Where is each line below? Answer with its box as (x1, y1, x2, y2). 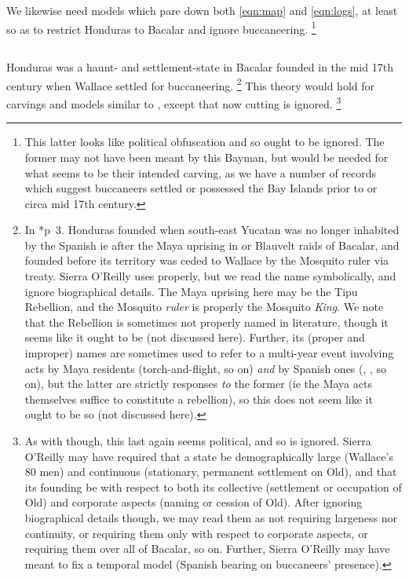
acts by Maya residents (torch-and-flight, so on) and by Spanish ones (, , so (24, 360, 387, 376)
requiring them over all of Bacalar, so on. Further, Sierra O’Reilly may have (24, 540, 390, 557)
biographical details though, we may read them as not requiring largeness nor (24, 509, 398, 525)
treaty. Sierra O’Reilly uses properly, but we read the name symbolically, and (24, 268, 396, 284)
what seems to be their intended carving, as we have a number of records (24, 164, 377, 181)
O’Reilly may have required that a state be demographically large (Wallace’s (24, 448, 393, 464)
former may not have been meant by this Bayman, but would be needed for (24, 148, 389, 165)
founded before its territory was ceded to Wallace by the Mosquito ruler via (24, 252, 389, 269)
